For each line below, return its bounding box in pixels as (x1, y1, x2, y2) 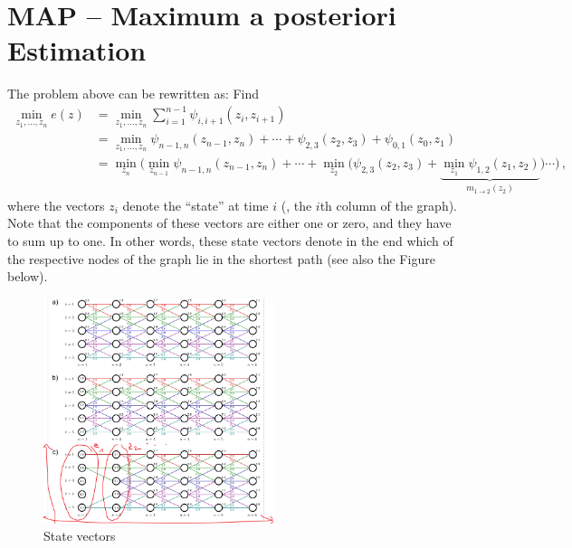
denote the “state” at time (122, 195, 269, 214)
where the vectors (7, 195, 105, 214)
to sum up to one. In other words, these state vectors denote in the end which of (7, 231, 453, 250)
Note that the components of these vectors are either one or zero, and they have (7, 213, 452, 232)
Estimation (7, 32, 147, 69)
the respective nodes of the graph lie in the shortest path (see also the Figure (7, 249, 435, 268)
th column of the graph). (319, 195, 458, 214)
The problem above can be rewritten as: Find (7, 84, 260, 103)
